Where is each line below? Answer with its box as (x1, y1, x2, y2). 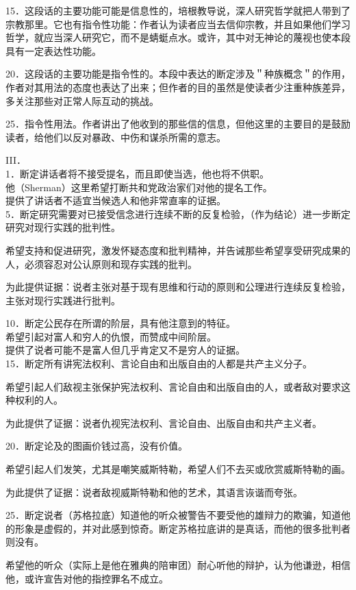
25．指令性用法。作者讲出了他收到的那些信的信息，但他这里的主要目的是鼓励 (5, 116, 351, 131)
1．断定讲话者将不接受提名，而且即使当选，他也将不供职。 (5, 166, 269, 180)
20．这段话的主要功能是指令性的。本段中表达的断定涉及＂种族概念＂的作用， (5, 66, 351, 81)
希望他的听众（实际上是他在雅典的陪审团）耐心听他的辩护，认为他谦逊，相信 (5, 558, 351, 571)
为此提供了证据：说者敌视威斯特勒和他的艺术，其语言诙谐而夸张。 (5, 484, 303, 499)
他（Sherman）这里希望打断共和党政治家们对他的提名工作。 (5, 180, 272, 194)
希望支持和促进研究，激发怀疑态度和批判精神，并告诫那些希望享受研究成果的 (5, 243, 351, 257)
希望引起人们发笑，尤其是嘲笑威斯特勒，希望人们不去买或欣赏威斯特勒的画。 (5, 462, 351, 476)
